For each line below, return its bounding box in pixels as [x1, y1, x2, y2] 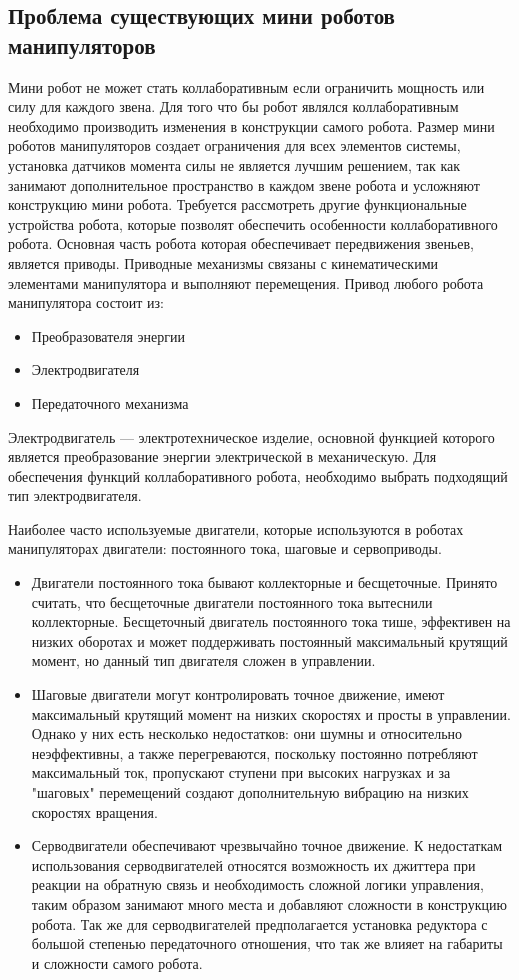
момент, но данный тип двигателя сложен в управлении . [31, 650, 376, 671]
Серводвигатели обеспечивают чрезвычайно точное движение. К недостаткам [31, 835, 503, 856]
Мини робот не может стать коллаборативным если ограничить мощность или [8, 76, 485, 97]
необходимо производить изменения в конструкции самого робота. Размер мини [8, 115, 495, 136]
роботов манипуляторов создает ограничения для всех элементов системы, [8, 135, 461, 156]
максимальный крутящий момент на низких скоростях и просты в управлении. [31, 703, 511, 724]
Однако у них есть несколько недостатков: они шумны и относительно [31, 723, 463, 744]
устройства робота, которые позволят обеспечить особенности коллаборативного [8, 213, 498, 234]
